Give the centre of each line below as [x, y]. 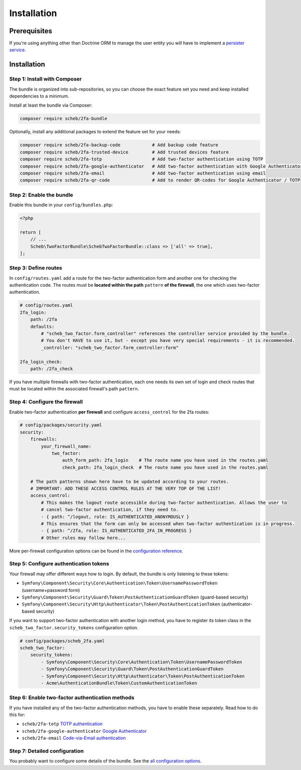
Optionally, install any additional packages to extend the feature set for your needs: [95, 132]
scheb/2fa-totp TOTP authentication [62, 724]
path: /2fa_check [52, 369]
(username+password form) [51, 590]
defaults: [42, 326]
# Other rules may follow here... [83, 538]
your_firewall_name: [66, 446]
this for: [17, 715]
